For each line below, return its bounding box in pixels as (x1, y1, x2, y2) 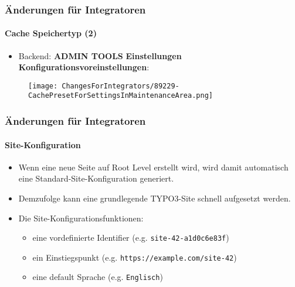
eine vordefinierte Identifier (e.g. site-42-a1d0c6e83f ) (32, 231, 229, 244)
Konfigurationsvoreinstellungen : (18, 61, 150, 73)
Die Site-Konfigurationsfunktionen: (18, 211, 144, 224)
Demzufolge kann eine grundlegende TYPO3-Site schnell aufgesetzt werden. (18, 192, 291, 204)
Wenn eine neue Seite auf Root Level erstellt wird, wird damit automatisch (18, 160, 289, 173)
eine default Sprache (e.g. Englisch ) (32, 271, 163, 283)
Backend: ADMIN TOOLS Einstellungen (18, 49, 182, 61)
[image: (28, 81, 58, 90)
